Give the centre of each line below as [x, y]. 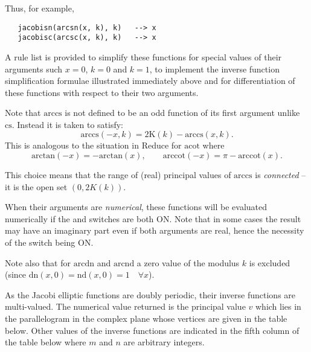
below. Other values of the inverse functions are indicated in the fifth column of [152, 330]
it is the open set [36, 186]
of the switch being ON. [49, 242]
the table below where [46, 342]
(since [16, 274]
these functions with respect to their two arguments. [102, 92]
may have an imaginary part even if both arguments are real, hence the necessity [155, 230]
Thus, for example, [40, 8]
